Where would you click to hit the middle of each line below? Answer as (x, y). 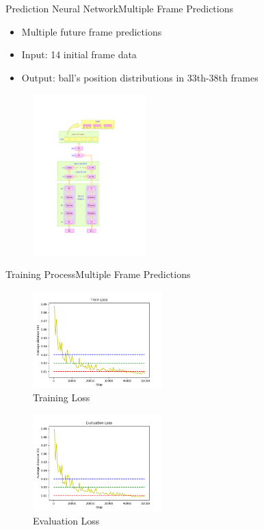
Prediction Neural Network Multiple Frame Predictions (120, 8)
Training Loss (62, 397)
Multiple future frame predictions (92, 31)
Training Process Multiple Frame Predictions (98, 274)
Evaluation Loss (66, 521)
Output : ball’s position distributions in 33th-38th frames (140, 77)
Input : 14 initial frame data (79, 54)
